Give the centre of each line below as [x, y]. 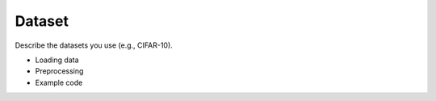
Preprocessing [59, 71]
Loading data [57, 60]
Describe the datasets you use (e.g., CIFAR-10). [94, 45]
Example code [59, 82]
